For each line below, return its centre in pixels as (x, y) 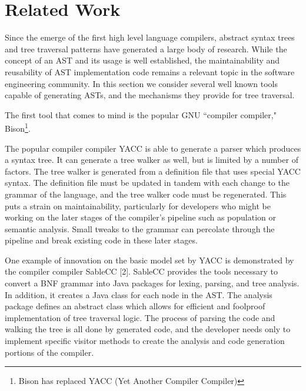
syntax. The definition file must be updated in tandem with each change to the (147, 183)
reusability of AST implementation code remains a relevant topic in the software (150, 71)
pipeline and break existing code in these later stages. (101, 240)
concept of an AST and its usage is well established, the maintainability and (142, 60)
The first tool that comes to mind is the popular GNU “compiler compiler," (141, 114)
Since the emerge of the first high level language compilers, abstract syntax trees (150, 37)
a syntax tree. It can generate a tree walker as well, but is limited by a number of (152, 160)
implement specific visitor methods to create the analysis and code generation (145, 341)
